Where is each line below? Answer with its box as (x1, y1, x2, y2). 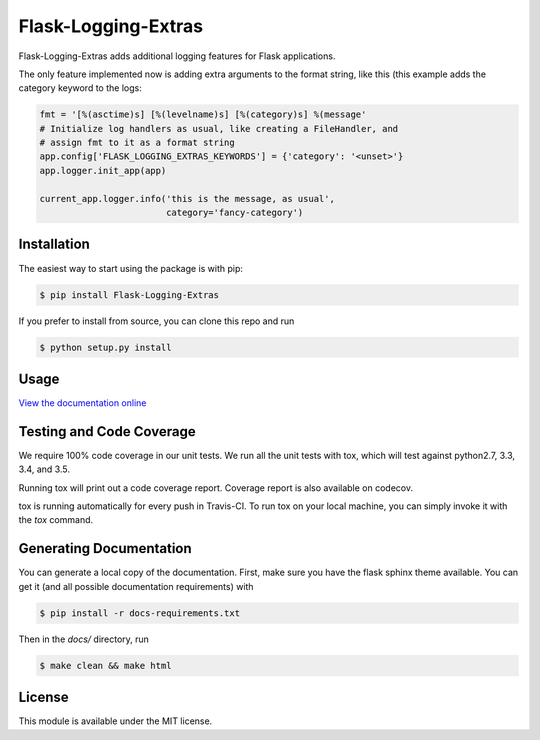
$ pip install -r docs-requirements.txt (39, 607, 240, 619)
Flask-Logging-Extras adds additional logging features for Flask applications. (18, 50, 336, 62)
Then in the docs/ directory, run (18, 633, 150, 645)
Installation (18, 236, 90, 253)
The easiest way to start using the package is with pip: (18, 262, 244, 274)
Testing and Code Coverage (18, 423, 196, 440)
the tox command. (18, 514, 94, 526)
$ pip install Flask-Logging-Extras (39, 289, 220, 300)
